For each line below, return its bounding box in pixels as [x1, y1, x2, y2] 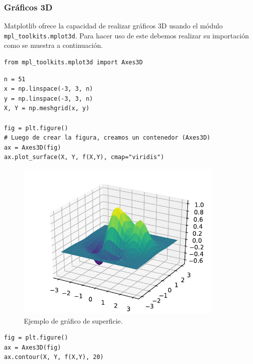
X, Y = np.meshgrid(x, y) [4, 105, 89, 112]
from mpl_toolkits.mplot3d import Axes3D [4, 59, 143, 66]
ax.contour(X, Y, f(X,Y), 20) [4, 354, 104, 361]
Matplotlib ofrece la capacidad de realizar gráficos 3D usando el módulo [4, 20, 223, 31]
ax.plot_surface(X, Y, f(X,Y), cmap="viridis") [4, 154, 165, 161]
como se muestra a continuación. [4, 40, 103, 50]
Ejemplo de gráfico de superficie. [24, 315, 123, 326]
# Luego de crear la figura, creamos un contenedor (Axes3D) [4, 134, 211, 142]
